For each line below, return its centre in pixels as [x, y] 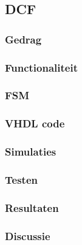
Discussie [28, 236]
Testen [21, 179]
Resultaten [32, 207]
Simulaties [31, 152]
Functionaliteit [41, 67]
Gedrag [23, 39]
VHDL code [35, 123]
